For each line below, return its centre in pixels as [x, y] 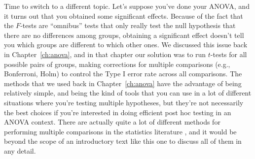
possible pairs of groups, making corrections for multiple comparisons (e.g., [117, 64]
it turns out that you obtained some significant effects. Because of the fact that [124, 16]
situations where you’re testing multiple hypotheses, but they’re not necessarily [124, 102]
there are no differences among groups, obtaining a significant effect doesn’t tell [124, 35]
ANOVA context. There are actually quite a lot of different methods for [112, 122]
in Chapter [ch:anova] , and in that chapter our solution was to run [105, 54]
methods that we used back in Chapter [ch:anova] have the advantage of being [123, 83]
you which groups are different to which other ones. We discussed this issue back [126, 45]
